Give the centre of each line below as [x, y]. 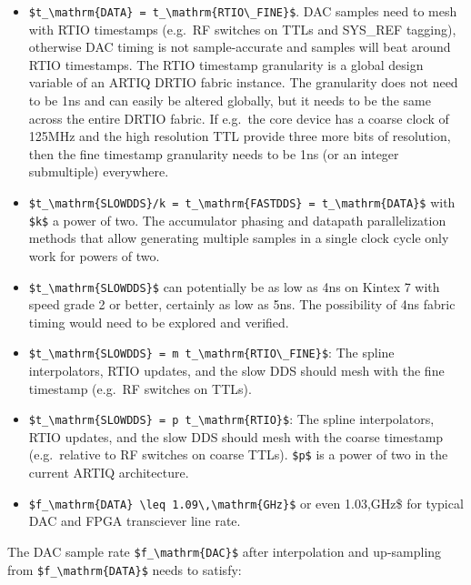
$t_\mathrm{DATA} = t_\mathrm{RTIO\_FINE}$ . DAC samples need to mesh [243, 11]
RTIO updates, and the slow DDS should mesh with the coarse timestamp [236, 436]
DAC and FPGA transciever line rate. [135, 521]
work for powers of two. [94, 255]
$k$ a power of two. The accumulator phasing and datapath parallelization [237, 220]
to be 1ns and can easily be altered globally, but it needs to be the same [230, 101]
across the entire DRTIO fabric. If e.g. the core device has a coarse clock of [239, 118]
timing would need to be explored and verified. [159, 322]
